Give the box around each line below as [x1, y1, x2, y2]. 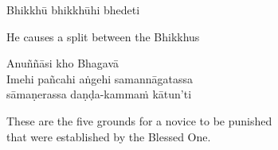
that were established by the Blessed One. [6, 128, 211, 144]
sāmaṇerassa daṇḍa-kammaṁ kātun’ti [6, 86, 192, 102]
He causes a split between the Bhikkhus [6, 28, 200, 44]
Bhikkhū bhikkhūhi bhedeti [6, 2, 140, 17]
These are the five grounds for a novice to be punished [6, 112, 272, 129]
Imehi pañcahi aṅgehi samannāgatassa [6, 70, 193, 87]
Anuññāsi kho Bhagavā [6, 55, 119, 71]
